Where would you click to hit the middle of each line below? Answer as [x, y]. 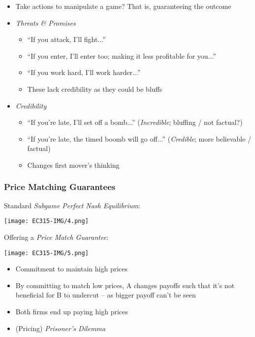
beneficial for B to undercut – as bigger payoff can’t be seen [106, 295]
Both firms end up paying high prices [72, 312]
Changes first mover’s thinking [73, 165]
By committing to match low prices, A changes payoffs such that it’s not [125, 285]
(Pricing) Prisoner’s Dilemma [60, 328]
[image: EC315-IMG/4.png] [46, 221]
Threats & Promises [46, 22]
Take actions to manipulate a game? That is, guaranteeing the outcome [123, 6]
